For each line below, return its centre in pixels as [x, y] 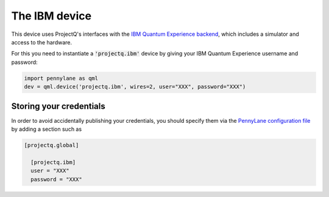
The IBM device [51, 16]
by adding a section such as [47, 129]
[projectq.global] [51, 145]
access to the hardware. [42, 42]
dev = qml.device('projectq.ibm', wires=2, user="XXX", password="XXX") [135, 87]
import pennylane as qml [61, 78]
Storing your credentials [58, 106]
